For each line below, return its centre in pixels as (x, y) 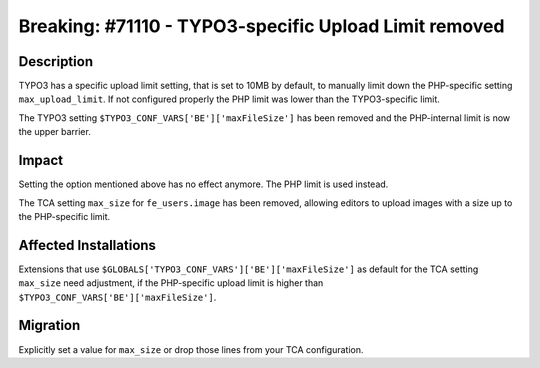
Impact (41, 160)
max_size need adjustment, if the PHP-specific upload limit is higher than (171, 283)
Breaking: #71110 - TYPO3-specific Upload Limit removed (261, 26)
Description (56, 61)
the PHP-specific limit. (64, 216)
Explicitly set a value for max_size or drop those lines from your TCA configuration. (191, 349)
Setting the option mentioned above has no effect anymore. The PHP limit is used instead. (203, 184)
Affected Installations (87, 245)
